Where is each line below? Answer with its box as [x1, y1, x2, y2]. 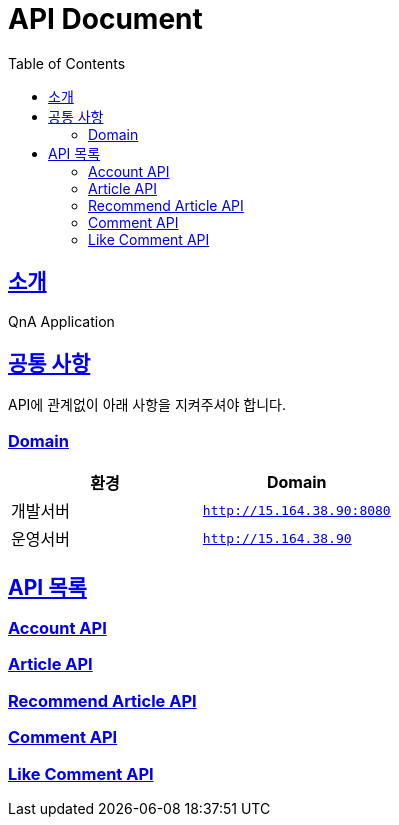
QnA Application [8, 312, 115, 330]
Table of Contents [8, 54, 126, 72]
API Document [8, 2, 203, 36]
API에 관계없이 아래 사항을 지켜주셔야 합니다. [8, 396, 286, 414]
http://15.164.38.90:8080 [202, 502, 391, 518]
